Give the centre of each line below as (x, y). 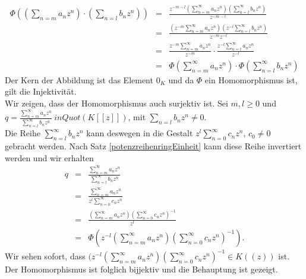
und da (181, 79)
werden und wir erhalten (49, 157)
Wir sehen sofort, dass (45, 256)
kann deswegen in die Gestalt (140, 133)
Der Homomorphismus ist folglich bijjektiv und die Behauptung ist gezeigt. (141, 269)
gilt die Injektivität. (41, 91)
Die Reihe (23, 133)
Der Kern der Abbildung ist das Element (79, 79)
